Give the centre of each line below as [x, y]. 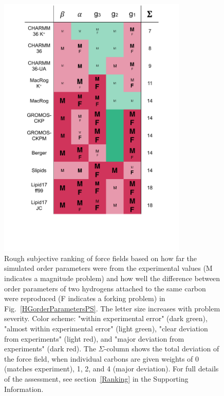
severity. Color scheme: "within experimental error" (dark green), [106, 318]
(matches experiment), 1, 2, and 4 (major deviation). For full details [111, 369]
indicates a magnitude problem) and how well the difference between [112, 278]
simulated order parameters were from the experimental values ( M [108, 268]
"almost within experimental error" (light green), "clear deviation [106, 329]
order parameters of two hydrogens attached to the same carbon [105, 288]
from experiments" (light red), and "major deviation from [94, 338]
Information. [24, 389]
